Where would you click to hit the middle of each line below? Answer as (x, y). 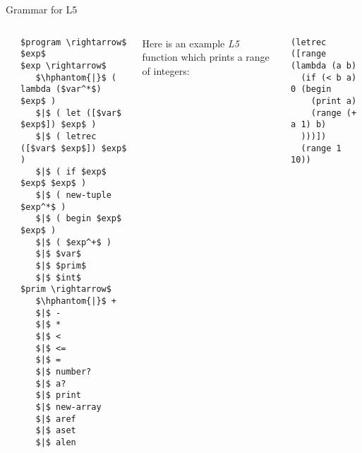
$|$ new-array (68, 407)
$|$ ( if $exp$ (71, 171)
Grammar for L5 (42, 9)
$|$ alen (56, 442)
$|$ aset (56, 431)
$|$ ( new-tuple (73, 195)
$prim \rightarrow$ (66, 289)
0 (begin (311, 89)
